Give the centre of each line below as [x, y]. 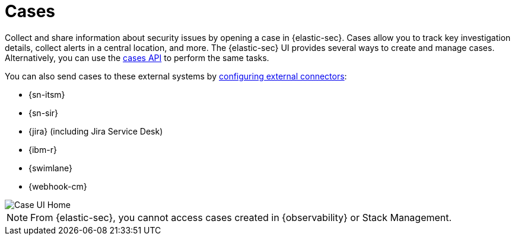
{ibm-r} [43, 149]
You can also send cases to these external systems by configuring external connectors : [176, 76]
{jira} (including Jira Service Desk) [96, 131]
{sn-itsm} [47, 94]
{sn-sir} [44, 113]
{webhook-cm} [58, 186]
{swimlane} [50, 168]
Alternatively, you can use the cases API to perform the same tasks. [137, 57]
